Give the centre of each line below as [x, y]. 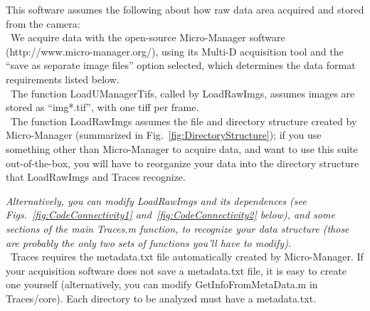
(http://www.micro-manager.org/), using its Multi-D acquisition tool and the [175, 51]
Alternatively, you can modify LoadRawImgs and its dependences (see [156, 200]
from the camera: [43, 23]
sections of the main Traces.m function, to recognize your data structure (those [178, 228]
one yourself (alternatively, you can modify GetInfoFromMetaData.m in [162, 284]
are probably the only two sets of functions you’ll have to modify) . [148, 242]
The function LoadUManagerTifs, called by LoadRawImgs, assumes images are [183, 93]
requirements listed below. [63, 79]
